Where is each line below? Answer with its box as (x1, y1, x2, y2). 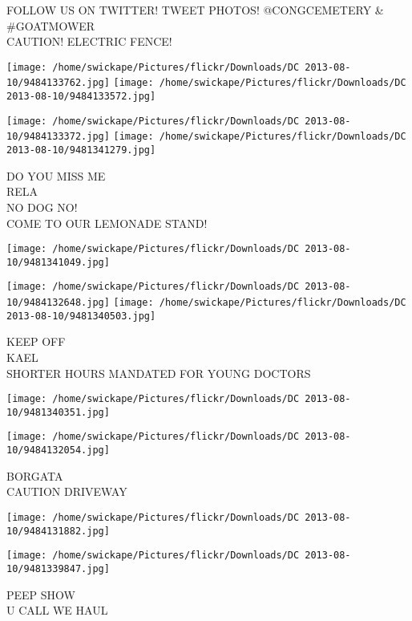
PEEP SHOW (6, 586, 75, 603)
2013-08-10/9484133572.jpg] (6, 91, 156, 103)
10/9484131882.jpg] (6, 525, 110, 537)
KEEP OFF (6, 333, 66, 350)
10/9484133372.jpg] (6, 131, 110, 143)
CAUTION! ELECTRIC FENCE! (6, 33, 172, 50)
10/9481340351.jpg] (6, 406, 110, 418)
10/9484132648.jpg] (6, 297, 110, 309)
